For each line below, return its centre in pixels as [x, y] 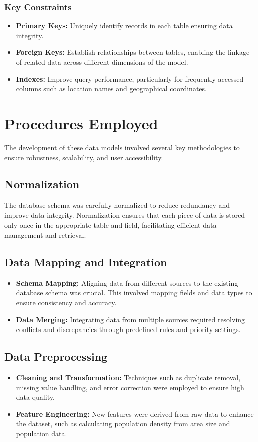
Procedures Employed [81, 123]
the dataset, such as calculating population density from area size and [123, 424]
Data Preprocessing [56, 356]
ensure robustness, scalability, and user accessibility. [84, 157]
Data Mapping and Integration [86, 262]
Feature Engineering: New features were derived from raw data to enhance [135, 414]
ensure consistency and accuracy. [66, 303]
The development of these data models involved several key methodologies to [122, 147]
